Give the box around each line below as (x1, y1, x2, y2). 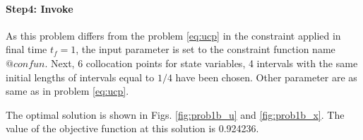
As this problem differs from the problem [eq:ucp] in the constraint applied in (6, 28, 341, 42)
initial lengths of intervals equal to (6, 69, 155, 84)
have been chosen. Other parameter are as (175, 69, 357, 84)
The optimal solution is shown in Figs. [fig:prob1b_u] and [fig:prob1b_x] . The (6, 107, 345, 122)
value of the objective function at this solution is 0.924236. (6, 121, 259, 136)
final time (6, 42, 47, 57)
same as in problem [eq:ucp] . (6, 83, 129, 98)
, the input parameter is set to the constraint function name (76, 42, 335, 57)
